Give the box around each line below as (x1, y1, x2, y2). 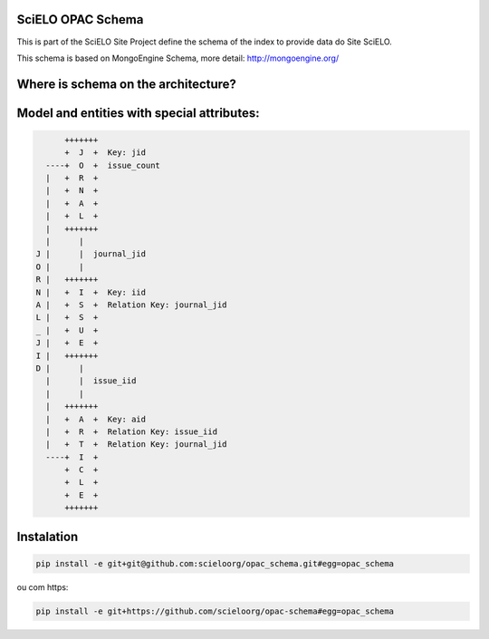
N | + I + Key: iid (35, 286, 147, 297)
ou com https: (16, 581, 69, 593)
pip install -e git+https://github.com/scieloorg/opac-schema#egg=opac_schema (35, 605, 394, 616)
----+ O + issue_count (45, 160, 160, 170)
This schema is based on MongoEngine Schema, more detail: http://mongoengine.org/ (16, 53, 340, 63)
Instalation (16, 528, 79, 544)
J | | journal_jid (35, 249, 147, 259)
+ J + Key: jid (64, 148, 147, 158)
